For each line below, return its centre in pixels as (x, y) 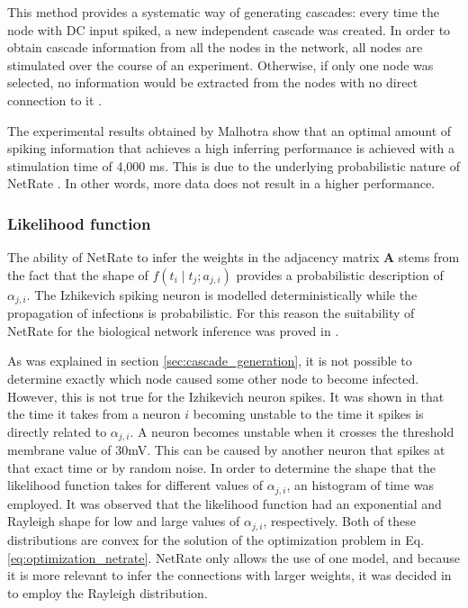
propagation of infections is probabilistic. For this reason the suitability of (211, 313)
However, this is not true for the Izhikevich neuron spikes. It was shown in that (226, 396)
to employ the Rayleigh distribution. (108, 592)
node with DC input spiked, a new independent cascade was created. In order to (229, 29)
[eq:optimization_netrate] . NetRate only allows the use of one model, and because (234, 557)
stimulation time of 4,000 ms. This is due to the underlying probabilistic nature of (234, 165)
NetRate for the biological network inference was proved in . (173, 330)
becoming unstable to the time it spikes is (308, 414)
